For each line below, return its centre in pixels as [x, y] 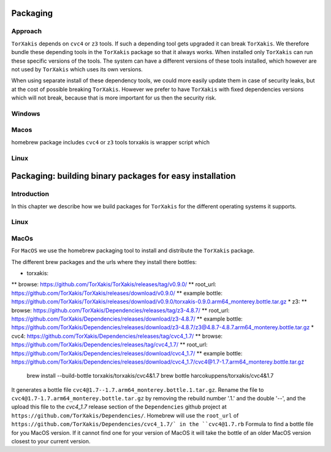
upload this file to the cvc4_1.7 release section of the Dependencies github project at [119, 407]
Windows [26, 114]
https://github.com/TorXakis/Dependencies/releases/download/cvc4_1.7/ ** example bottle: [127, 353]
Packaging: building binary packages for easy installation [124, 176]
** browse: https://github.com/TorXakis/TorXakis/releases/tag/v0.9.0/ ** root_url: [114, 284]
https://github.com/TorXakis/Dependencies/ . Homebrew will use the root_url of [125, 415]
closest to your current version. [51, 442]
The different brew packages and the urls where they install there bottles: [104, 262]
